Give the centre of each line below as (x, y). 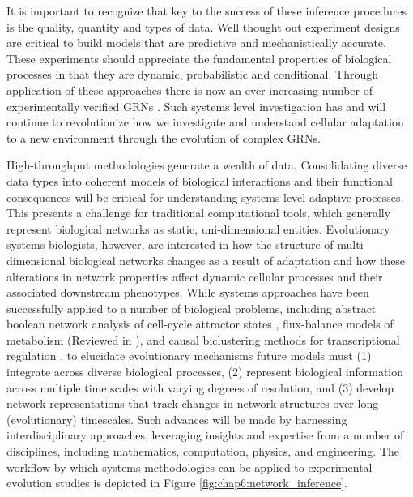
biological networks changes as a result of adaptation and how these (237, 260)
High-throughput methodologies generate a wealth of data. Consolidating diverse (207, 165)
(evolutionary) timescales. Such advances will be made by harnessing (177, 419)
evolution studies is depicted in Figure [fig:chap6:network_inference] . (177, 483)
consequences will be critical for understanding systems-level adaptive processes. (205, 197)
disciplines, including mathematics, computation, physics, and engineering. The (203, 451)
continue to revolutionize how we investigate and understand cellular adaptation (205, 122)
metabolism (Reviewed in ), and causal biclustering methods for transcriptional (203, 339)
